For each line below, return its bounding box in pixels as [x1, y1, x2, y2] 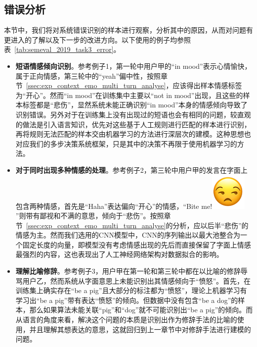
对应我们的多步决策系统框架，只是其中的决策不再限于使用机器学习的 [15, 138, 237, 149]
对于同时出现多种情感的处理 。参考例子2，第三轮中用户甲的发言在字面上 [15, 164, 248, 175]
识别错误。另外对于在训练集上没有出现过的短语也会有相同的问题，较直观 [15, 109, 251, 119]
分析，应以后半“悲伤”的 [172, 220, 249, 230]
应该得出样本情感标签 [172, 80, 242, 91]
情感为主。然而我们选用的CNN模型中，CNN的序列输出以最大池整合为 [15, 230, 241, 240]
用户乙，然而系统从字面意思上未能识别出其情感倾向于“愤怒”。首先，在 [22, 275, 251, 286]
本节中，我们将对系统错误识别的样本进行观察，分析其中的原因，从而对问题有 [4, 25, 253, 35]
